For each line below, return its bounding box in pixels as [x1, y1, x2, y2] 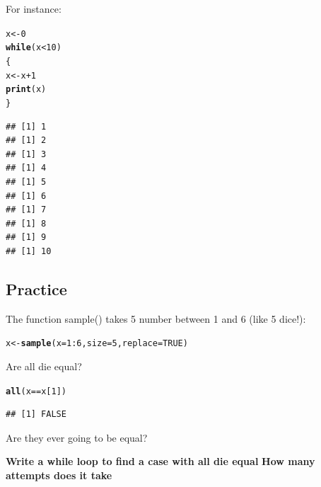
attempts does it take [6, 467, 112, 482]
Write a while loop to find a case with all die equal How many [6, 454, 315, 469]
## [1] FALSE [6, 409, 66, 420]
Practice [6, 277, 67, 299]
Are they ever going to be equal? [6, 430, 148, 445]
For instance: [6, 1, 62, 16]
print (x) [6, 84, 47, 95]
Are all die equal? [6, 358, 82, 373]
